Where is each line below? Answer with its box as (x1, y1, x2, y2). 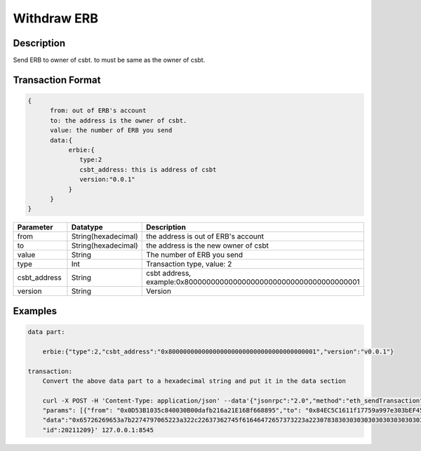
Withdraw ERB (13, 11, 98, 26)
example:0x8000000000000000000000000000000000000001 (146, 277, 361, 287)
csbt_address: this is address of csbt (79, 166, 217, 173)
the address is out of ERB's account (146, 231, 265, 241)
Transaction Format (13, 74, 101, 86)
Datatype (71, 222, 103, 232)
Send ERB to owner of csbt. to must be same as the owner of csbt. (13, 56, 206, 65)
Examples (13, 305, 58, 317)
